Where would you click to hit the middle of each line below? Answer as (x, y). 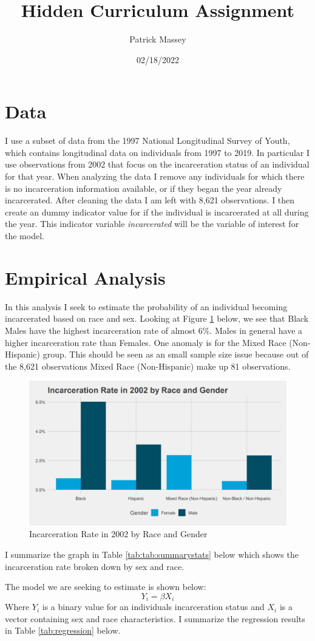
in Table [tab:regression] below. (63, 630)
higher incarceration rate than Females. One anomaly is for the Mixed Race (146, 342)
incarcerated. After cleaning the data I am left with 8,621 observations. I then (150, 200)
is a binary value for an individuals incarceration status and (153, 607)
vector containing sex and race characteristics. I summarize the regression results (155, 618)
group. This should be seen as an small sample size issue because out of (176, 354)
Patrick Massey (158, 39)
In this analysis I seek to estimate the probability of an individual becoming (146, 306)
